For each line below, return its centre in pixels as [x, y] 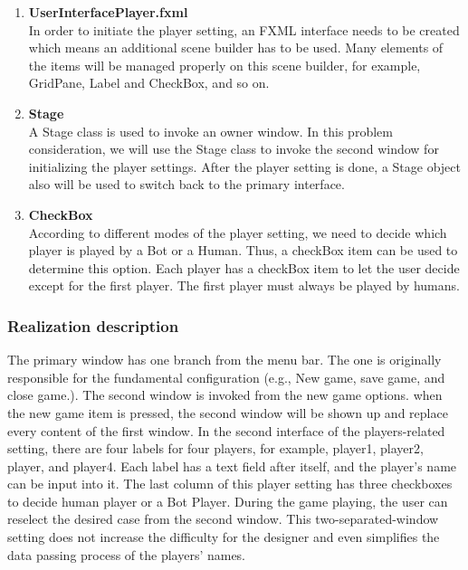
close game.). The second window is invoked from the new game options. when [225, 395]
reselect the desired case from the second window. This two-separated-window [223, 519]
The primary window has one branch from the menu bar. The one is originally [224, 360]
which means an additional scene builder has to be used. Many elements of [236, 47]
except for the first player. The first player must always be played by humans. [244, 285]
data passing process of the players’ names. [127, 554]
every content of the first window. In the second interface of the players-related [226, 430]
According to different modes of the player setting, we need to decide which [238, 232]
